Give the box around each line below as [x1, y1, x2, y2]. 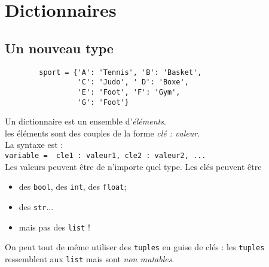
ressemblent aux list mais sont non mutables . [5, 252, 175, 265]
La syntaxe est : [5, 138, 63, 151]
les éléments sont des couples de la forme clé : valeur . [5, 126, 200, 139]
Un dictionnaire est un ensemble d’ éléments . [5, 115, 166, 128]
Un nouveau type [5, 38, 114, 57]
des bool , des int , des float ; [19, 180, 127, 193]
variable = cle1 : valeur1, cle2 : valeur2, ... [5, 151, 206, 160]
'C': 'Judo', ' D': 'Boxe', [77, 78, 189, 87]
